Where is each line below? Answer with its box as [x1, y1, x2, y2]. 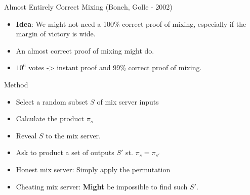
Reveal [16, 130, 37, 140]
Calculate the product [16, 113, 85, 124]
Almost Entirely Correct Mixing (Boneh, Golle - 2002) [4, 2, 173, 12]
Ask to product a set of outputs [16, 147, 114, 158]
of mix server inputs [97, 96, 159, 107]
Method [4, 79, 28, 89]
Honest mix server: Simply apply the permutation [16, 164, 171, 174]
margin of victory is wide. [16, 28, 96, 39]
